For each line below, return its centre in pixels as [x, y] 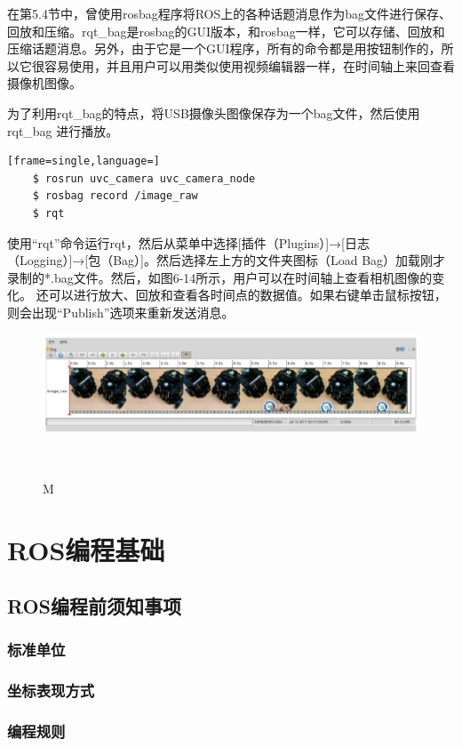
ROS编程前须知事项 [95, 606]
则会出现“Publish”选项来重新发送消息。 [121, 312]
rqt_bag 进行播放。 [63, 130]
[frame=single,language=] [84, 161]
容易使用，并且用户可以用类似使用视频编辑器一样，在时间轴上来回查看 [249, 65]
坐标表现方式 [51, 691]
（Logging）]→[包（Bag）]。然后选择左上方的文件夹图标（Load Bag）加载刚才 [227, 260]
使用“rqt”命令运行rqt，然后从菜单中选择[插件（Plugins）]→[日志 [188, 242]
